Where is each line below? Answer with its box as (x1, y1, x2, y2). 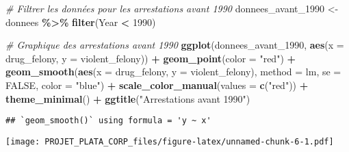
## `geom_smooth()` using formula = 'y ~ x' (5, 116, 211, 126)
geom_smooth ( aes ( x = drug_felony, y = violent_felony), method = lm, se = (5, 64, 341, 79)
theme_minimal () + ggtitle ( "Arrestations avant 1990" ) (5, 91, 250, 105)
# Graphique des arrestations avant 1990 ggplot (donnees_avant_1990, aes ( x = (5, 38, 344, 52)
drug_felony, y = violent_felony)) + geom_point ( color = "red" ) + (5, 51, 296, 65)
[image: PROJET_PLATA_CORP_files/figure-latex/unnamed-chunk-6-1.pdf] (5, 136, 334, 147)
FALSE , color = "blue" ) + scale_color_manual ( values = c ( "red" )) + (5, 77, 309, 92)
